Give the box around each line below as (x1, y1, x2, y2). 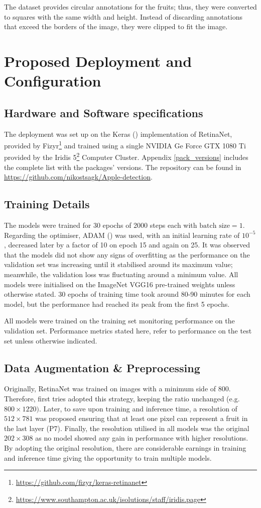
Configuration (4, 70, 101, 91)
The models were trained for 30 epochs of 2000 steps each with (4, 220, 197, 230)
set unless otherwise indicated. (4, 335, 97, 346)
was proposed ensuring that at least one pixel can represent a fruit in (35, 413, 248, 424)
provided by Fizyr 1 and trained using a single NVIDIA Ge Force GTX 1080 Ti (4, 139, 246, 150)
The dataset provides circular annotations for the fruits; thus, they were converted (4, 2, 257, 12)
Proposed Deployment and (4, 50, 192, 71)
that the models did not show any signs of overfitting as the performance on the (4, 249, 250, 260)
